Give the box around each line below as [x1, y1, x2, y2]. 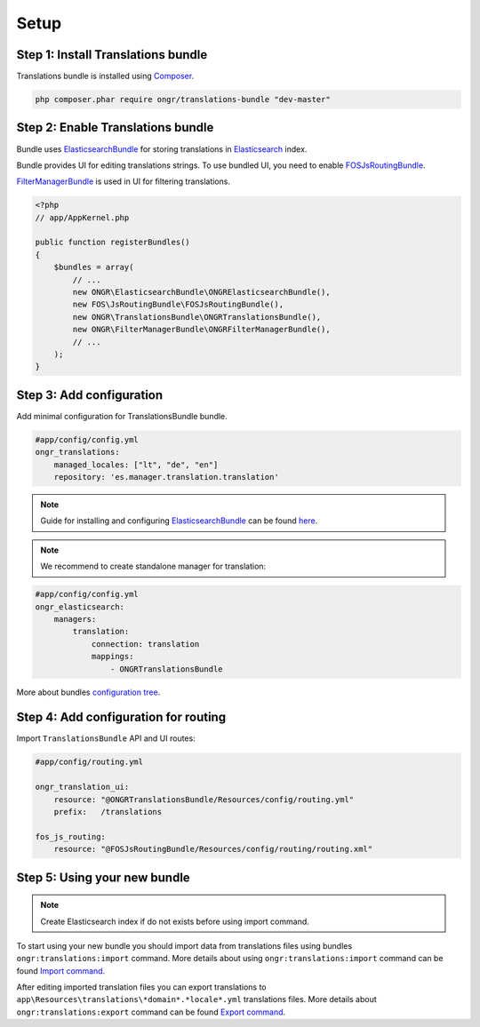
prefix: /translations [53, 807, 163, 816]
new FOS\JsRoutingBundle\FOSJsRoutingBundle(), [72, 299, 284, 310]
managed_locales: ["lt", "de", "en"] [53, 459, 219, 470]
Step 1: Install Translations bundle [16, 47, 208, 62]
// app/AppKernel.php [35, 212, 130, 222]
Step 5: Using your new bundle [16, 870, 190, 885]
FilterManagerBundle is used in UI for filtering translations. [16, 176, 231, 187]
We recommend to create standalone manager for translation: [40, 561, 267, 572]
